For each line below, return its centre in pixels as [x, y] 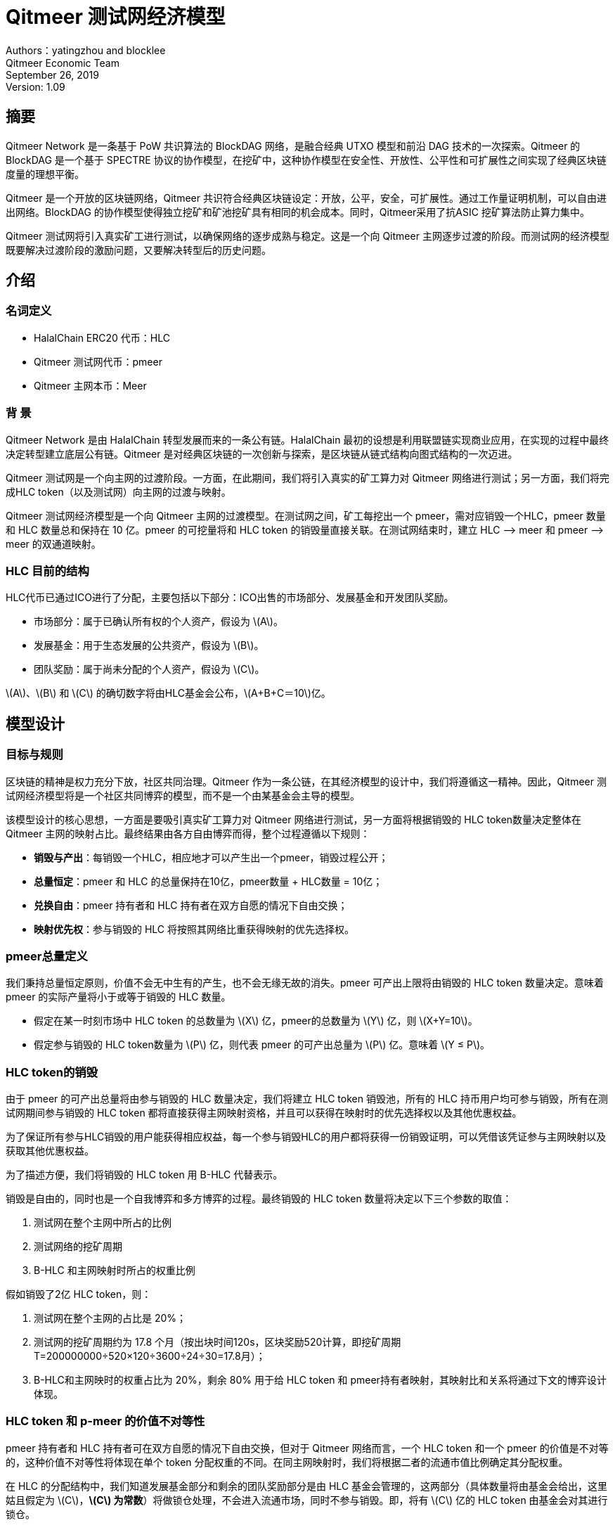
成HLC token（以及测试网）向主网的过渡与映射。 [118, 491]
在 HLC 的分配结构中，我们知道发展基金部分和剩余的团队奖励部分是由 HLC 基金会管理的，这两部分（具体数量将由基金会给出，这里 [307, 1486]
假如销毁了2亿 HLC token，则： [79, 1294]
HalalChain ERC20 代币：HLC [102, 337]
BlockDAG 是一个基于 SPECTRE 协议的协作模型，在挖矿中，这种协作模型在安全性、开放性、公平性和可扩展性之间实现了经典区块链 [306, 160]
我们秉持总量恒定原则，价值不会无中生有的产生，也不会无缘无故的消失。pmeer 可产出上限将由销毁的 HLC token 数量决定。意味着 [305, 983]
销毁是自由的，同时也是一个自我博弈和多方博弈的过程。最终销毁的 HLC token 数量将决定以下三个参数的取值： [259, 1199]
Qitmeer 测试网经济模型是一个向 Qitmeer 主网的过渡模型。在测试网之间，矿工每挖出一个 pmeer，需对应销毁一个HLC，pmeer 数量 [306, 515]
